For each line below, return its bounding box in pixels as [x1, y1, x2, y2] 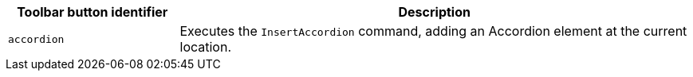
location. [179, 39, 232, 55]
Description [398, 4, 471, 20]
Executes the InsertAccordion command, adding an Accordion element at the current [179, 23, 687, 39]
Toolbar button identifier [17, 4, 168, 20]
